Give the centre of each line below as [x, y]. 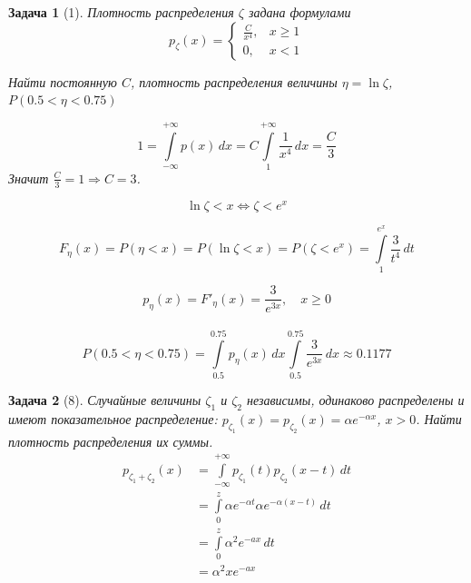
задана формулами [299, 12]
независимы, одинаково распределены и [355, 400]
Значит [29, 178]
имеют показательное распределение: [113, 419]
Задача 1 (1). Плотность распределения [121, 12]
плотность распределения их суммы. [111, 441]
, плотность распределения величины [234, 81]
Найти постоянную [63, 81]
